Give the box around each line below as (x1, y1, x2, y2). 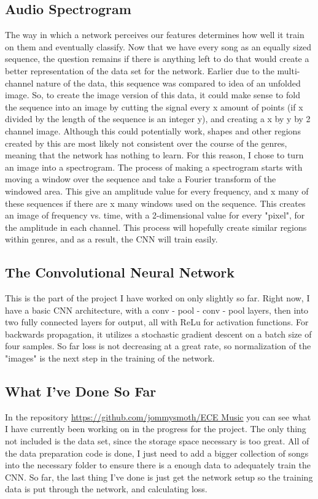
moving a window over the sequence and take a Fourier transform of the (5, 172, 276, 185)
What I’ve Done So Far (5, 382, 157, 401)
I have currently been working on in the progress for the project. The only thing (5, 422, 306, 435)
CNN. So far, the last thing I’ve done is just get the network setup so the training (5, 470, 313, 483)
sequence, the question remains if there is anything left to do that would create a (5, 52, 309, 65)
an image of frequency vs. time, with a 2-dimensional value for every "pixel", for (5, 209, 305, 222)
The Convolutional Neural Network (5, 263, 235, 282)
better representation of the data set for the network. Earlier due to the (5, 64, 274, 77)
